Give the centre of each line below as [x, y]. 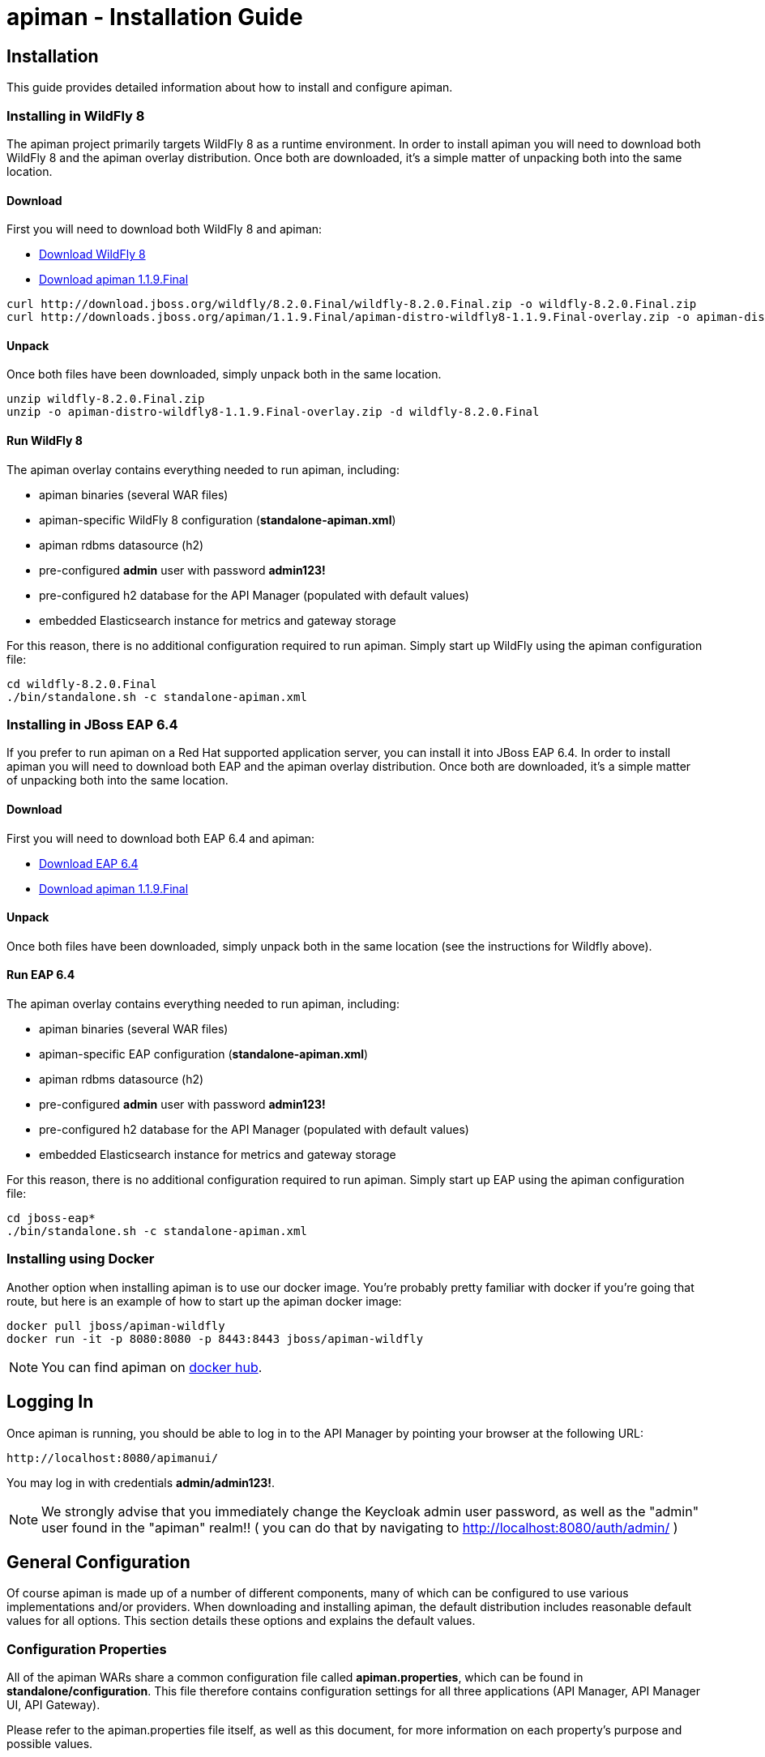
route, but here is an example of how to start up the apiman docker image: [204, 1301]
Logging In [50, 1402]
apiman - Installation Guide [155, 17]
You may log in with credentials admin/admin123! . [141, 1482]
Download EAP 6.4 [89, 863]
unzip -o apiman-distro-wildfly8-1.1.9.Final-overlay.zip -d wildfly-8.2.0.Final [273, 412]
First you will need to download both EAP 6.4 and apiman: [161, 838]
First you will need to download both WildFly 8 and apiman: [165, 229]
